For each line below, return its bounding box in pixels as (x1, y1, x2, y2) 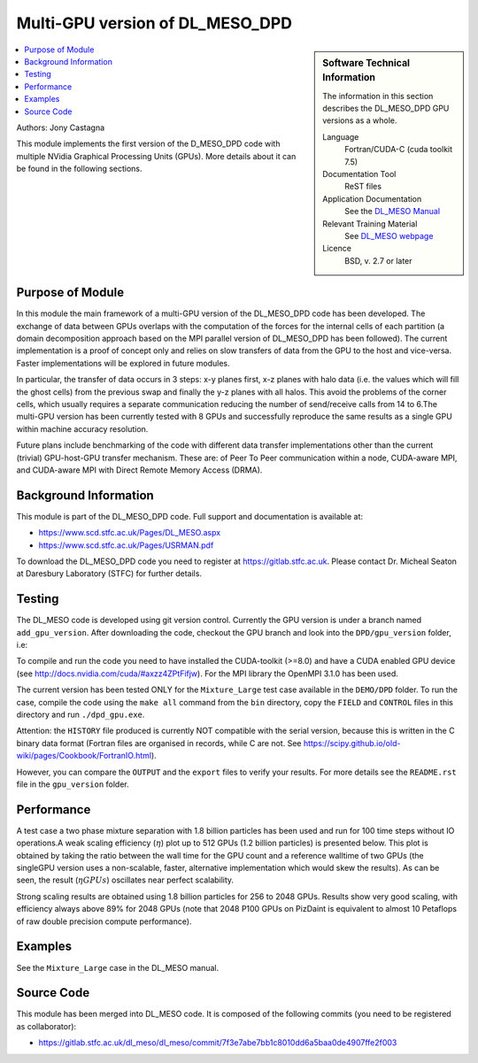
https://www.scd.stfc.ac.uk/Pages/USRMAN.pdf (38, 540, 214, 551)
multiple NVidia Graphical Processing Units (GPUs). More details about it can (16, 150, 297, 161)
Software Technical (322, 57, 411, 69)
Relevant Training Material (322, 218, 418, 229)
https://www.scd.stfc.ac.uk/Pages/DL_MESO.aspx (38, 528, 221, 538)
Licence (322, 243, 351, 254)
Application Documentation (322, 193, 422, 204)
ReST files (344, 181, 382, 192)
